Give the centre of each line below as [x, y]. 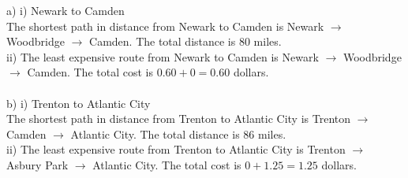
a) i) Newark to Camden [66, 10]
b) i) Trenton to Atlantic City [79, 103]
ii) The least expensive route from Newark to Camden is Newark [163, 56]
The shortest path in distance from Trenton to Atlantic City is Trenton [179, 119]
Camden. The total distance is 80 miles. [185, 41]
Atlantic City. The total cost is [167, 164]
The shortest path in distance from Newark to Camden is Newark [165, 26]
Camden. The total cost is [90, 72]
